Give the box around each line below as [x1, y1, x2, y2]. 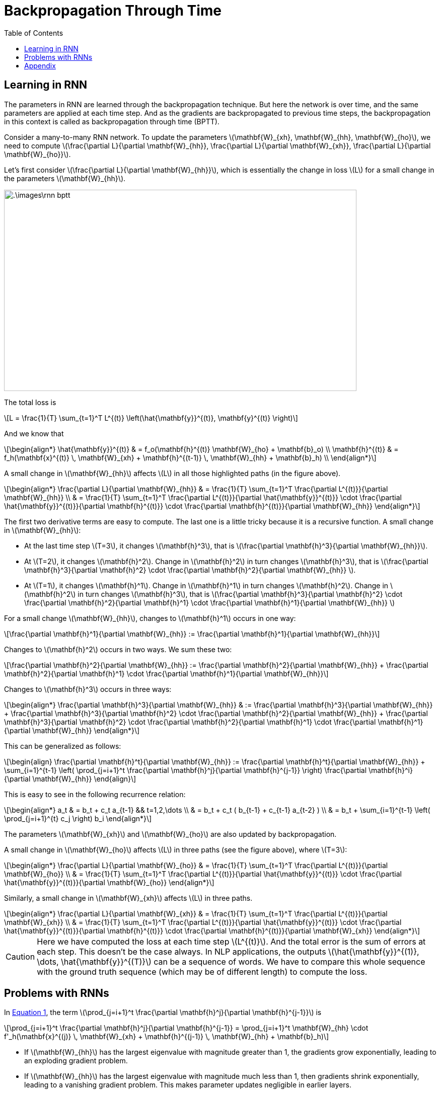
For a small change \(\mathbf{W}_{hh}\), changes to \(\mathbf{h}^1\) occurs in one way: [4, 613, 296, 622]
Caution [6, 951, 35, 962]
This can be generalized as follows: [4, 741, 121, 750]
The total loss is [4, 398, 56, 407]
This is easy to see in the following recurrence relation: [4, 790, 186, 799]
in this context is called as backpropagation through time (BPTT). [4, 117, 219, 126]
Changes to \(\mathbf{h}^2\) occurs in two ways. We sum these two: [4, 645, 232, 654]
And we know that [4, 429, 64, 438]
